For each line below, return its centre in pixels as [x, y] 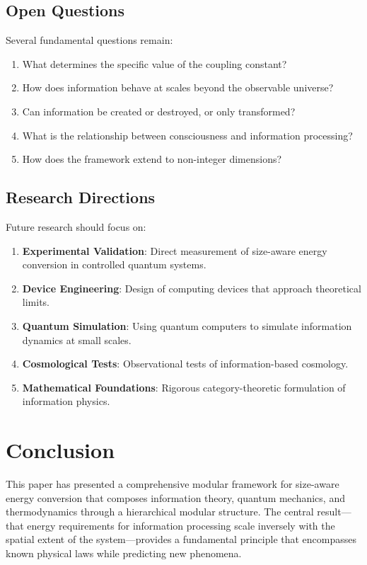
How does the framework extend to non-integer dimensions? [152, 159]
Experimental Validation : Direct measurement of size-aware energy [175, 250]
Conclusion [60, 450]
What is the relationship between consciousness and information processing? [187, 135]
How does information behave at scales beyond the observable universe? [178, 87]
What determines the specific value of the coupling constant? [155, 63]
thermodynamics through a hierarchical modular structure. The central [160, 512]
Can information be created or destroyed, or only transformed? [159, 111]
